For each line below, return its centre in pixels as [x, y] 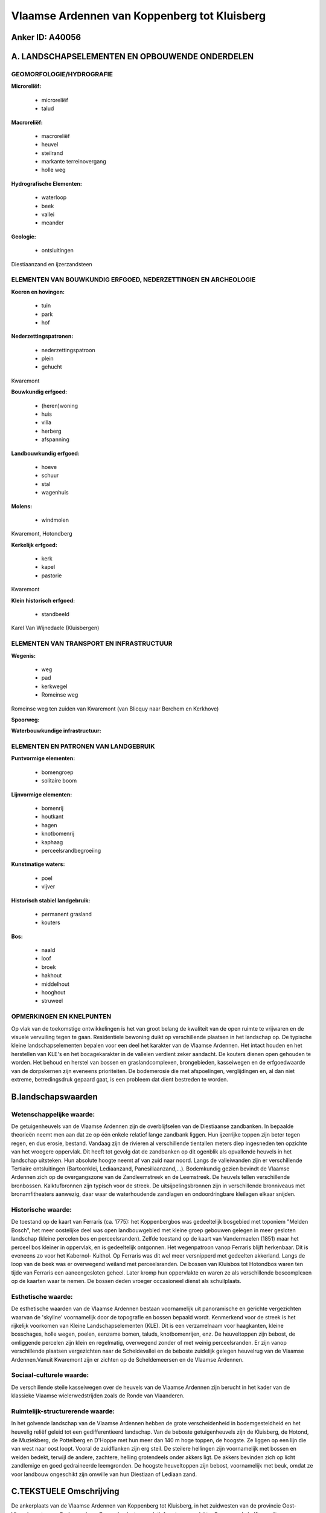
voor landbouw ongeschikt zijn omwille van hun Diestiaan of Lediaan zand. [104, 1474]
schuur [50, 476]
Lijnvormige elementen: [42, 794]
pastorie [52, 576]
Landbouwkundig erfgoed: [45, 453]
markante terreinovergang [74, 162]
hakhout [52, 976]
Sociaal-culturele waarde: [50, 1375]
